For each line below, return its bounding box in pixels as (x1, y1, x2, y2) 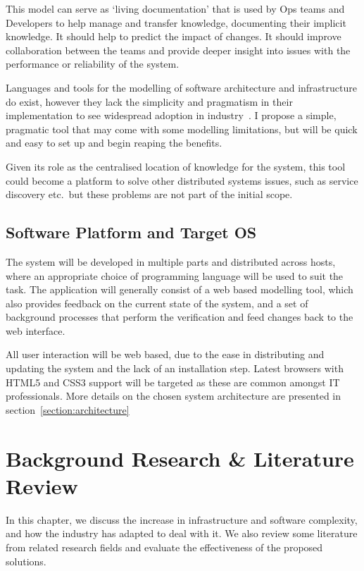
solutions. (6, 553, 46, 568)
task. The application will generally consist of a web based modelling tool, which (6, 282, 353, 297)
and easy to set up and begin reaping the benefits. (6, 135, 222, 150)
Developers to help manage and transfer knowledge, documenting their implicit (6, 15, 346, 30)
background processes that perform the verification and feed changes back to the (6, 309, 353, 324)
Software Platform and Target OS (6, 221, 257, 243)
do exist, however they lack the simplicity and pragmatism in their (6, 94, 293, 109)
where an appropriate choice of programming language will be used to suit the (6, 268, 344, 283)
